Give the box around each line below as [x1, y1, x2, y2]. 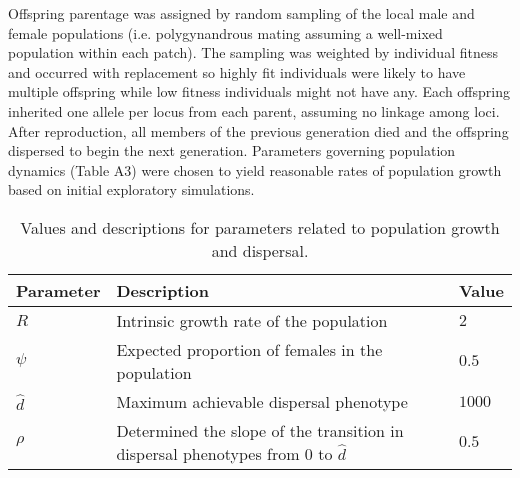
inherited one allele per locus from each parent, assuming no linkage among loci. [8, 100, 500, 121]
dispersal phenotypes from [116, 441, 300, 465]
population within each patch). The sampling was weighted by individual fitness [8, 42, 498, 63]
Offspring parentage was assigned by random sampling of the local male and [8, 3, 475, 23]
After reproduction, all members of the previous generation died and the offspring [8, 120, 509, 141]
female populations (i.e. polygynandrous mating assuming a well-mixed [8, 22, 443, 43]
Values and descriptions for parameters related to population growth [20, 215, 500, 239]
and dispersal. [211, 238, 309, 262]
